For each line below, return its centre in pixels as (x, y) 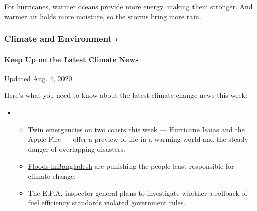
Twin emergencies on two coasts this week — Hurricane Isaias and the (136, 129)
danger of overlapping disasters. (77, 149)
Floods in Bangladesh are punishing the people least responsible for (131, 166)
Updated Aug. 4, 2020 (38, 78)
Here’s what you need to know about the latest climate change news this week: (126, 95)
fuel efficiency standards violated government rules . (107, 203)
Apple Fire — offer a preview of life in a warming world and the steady (138, 139)
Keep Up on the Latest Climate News (71, 59)
